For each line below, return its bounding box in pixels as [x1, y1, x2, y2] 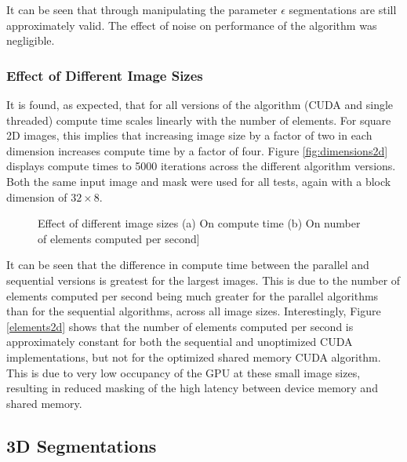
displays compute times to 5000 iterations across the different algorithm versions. [6, 158, 396, 174]
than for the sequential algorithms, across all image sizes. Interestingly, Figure [6, 303, 381, 319]
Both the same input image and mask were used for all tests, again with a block [6, 173, 391, 189]
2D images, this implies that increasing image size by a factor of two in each [6, 127, 372, 144]
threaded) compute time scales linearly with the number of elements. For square [6, 111, 391, 128]
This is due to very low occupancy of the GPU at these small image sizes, [6, 364, 361, 380]
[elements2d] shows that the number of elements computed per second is [6, 318, 354, 334]
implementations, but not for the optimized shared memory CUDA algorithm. [6, 348, 381, 365]
